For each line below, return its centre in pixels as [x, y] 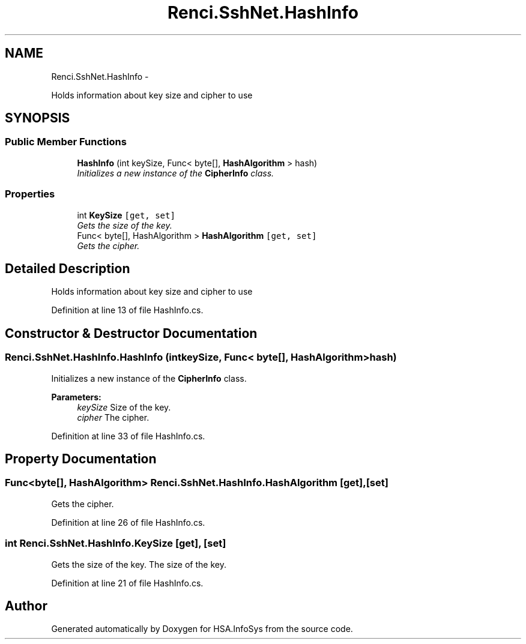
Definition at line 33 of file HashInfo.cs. [128, 436]
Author [26, 606]
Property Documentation [81, 459]
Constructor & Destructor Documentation [131, 333]
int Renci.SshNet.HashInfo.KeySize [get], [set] [116, 543]
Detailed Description [68, 268]
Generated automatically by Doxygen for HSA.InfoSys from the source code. [202, 629]
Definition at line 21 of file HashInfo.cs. [127, 583]
